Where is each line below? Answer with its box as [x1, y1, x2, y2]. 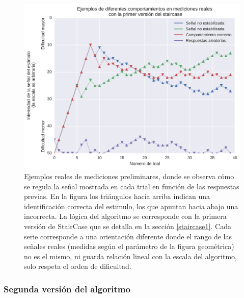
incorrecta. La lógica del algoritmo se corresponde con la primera [24, 211, 227, 221]
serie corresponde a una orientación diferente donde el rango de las [24, 231, 232, 241]
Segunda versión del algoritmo [4, 282, 130, 295]
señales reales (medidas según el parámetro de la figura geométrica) [24, 241, 234, 252]
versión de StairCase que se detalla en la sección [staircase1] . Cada [24, 220, 231, 231]
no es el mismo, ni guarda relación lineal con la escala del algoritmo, [24, 251, 237, 261]
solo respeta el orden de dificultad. [24, 261, 131, 271]
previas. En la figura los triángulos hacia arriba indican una [24, 191, 210, 202]
